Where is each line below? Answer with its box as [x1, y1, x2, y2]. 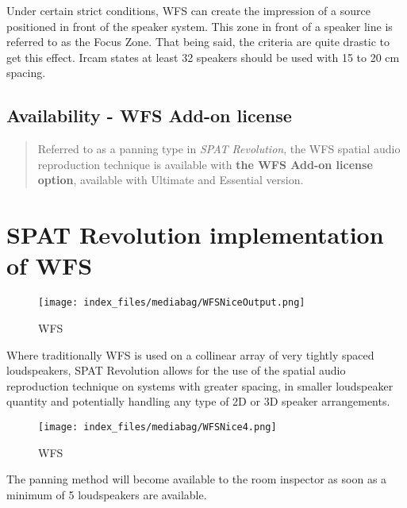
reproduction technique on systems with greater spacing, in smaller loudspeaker [6, 377, 394, 394]
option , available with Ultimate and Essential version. [37, 171, 304, 188]
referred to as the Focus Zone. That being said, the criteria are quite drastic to [6, 33, 390, 50]
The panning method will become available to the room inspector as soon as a [6, 471, 387, 487]
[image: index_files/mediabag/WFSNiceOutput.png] [38, 297, 305, 309]
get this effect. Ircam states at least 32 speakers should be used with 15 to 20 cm [6, 48, 400, 65]
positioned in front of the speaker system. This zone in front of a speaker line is [6, 17, 393, 34]
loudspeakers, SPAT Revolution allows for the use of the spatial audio [6, 362, 346, 379]
